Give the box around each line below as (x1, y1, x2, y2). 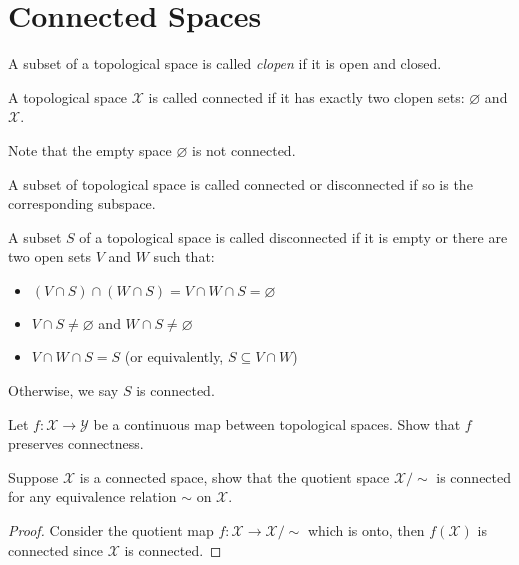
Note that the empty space (8, 139, 172, 160)
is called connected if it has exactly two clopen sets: (148, 86, 465, 107)
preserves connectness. (8, 433, 144, 454)
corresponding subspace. (8, 193, 156, 214)
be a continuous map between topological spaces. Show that (93, 413, 461, 434)
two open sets (8, 246, 91, 267)
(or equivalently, (124, 346, 224, 367)
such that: (153, 246, 215, 267)
